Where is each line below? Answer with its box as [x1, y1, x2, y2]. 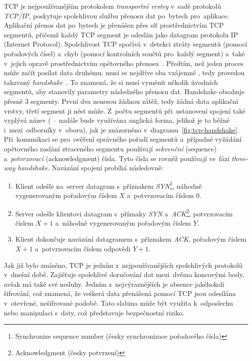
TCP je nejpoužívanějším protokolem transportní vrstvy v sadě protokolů [4, 1, 221, 11]
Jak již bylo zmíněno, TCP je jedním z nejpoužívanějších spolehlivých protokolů [4, 260, 243, 270]
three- [231, 153, 248, 163]
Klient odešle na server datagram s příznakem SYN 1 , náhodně [15, 179, 202, 191]
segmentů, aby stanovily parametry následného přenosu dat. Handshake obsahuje [4, 86, 245, 97]
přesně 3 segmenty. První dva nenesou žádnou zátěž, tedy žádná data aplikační [4, 96, 238, 106]
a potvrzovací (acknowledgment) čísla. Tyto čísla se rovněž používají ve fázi [4, 153, 230, 163]
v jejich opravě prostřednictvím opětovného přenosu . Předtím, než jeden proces [4, 58, 244, 68]
